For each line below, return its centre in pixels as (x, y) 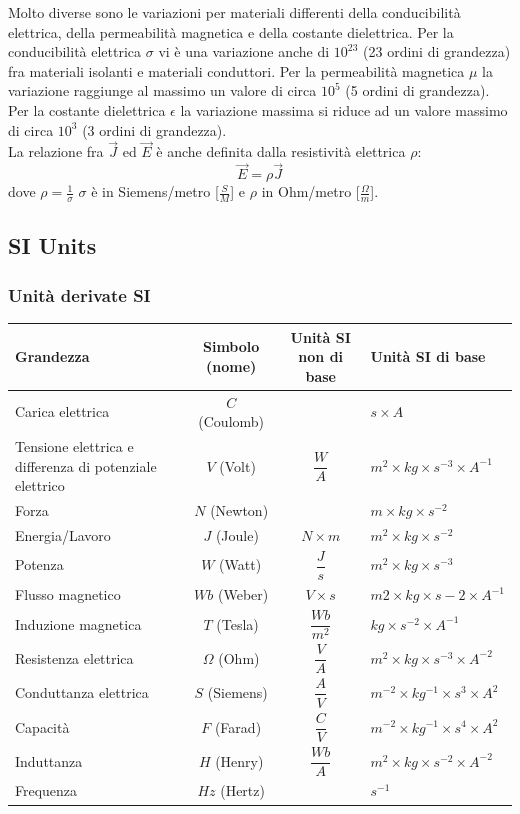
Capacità (42, 726)
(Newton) (239, 510)
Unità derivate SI (79, 294)
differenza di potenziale (86, 465)
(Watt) (240, 564)
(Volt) (237, 465)
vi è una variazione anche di (244, 51)
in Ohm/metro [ (310, 191)
